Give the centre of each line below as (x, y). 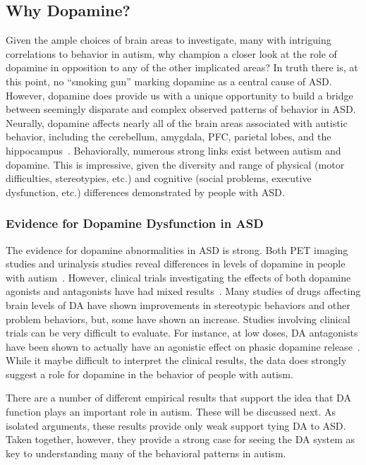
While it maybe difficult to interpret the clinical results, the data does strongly (176, 360)
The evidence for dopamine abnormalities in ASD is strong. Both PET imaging (177, 249)
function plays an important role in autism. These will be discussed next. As (171, 412)
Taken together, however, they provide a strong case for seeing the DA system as (181, 439)
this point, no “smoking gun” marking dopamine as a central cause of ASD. (169, 81)
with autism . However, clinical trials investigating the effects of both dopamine (178, 277)
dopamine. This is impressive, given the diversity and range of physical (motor (175, 164)
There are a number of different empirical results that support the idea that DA (178, 398)
